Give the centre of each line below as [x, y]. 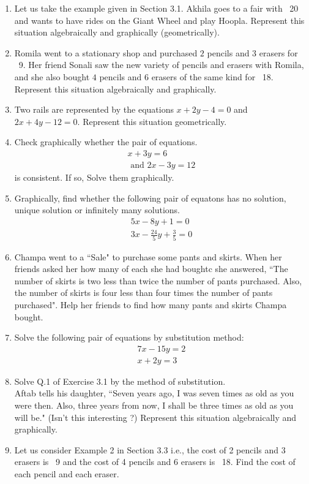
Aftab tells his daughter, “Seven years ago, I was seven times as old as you [154, 393]
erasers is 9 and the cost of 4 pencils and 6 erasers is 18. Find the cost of [155, 462]
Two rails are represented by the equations [94, 109]
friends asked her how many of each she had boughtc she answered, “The [151, 269]
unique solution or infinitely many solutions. [97, 210]
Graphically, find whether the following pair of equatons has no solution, [150, 198]
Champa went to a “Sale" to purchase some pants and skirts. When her [148, 256]
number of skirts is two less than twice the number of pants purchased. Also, [158, 280]
